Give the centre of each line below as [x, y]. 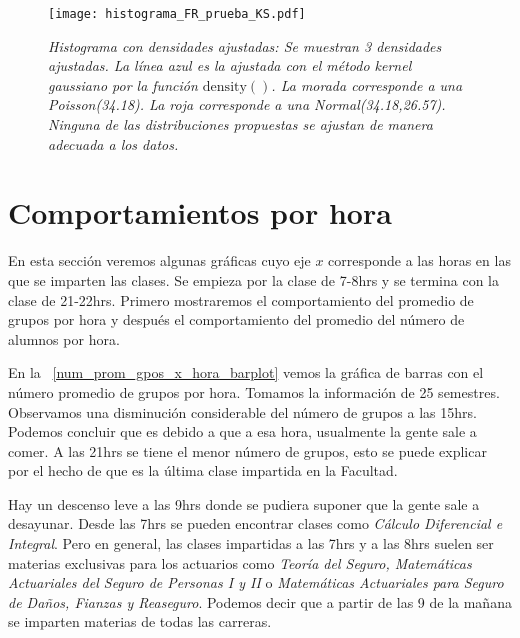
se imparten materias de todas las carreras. [140, 621]
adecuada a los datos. [113, 143]
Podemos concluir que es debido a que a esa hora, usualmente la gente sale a [242, 431]
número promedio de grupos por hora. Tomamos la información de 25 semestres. [254, 391]
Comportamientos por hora [200, 212]
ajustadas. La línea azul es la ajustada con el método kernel [230, 65]
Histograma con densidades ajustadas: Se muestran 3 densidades [245, 45]
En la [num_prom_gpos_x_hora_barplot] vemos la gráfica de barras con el [246, 372]
